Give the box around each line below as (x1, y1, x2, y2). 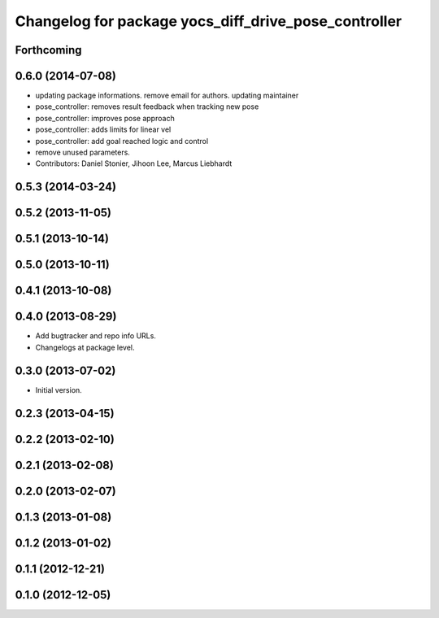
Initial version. (35, 385, 83, 394)
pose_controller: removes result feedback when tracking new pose (35, 102, 259, 111)
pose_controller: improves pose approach (35, 113, 175, 123)
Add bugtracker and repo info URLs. (35, 331, 156, 341)
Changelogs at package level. (35, 342, 135, 352)
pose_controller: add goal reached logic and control (35, 136, 209, 146)
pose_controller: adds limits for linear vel (35, 124, 172, 134)
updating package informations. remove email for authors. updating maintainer (35, 90, 299, 101)
